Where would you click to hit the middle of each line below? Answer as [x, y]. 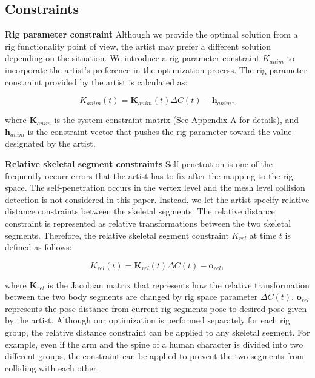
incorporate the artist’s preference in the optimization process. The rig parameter [156, 69]
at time [263, 235]
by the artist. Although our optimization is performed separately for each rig [148, 320]
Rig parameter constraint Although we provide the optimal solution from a [151, 34]
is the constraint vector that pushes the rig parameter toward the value [160, 131]
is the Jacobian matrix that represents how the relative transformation [178, 284]
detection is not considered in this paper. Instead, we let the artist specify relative [157, 199]
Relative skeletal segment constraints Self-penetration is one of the [139, 163]
